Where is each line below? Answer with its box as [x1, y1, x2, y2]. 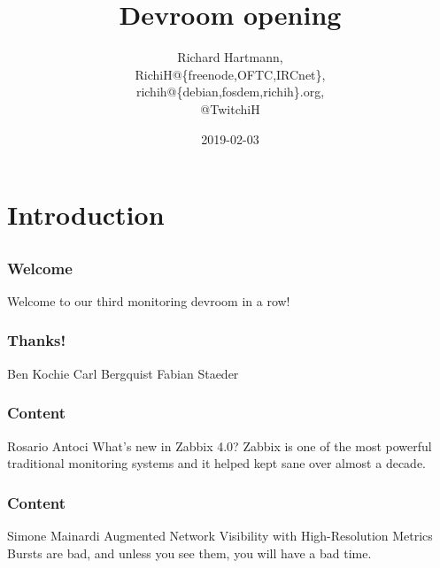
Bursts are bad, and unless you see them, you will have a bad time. [7, 543, 372, 562]
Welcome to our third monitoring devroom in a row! [7, 291, 290, 310]
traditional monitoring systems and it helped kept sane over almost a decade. [7, 454, 426, 472]
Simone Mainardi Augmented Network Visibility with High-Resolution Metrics [7, 526, 433, 544]
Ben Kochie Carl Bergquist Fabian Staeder [7, 364, 239, 382]
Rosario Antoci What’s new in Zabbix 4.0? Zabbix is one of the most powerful [7, 436, 432, 455]
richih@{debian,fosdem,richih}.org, [135, 82, 325, 101]
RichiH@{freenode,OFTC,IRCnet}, [135, 65, 326, 83]
